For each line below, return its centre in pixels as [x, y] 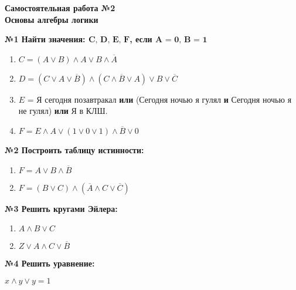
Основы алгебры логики [52, 19]
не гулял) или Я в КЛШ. [63, 111]
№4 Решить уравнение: [50, 263]
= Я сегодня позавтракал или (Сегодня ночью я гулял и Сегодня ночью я [159, 99]
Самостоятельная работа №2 [60, 8]
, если [141, 39]
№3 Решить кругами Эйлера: [61, 208]
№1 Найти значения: [45, 39]
